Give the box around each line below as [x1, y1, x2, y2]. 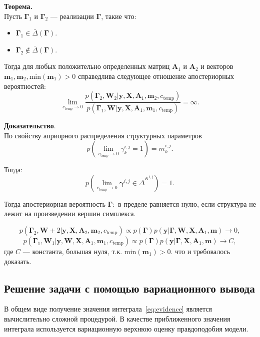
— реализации [50, 10, 94, 21]
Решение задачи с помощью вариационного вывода [4, 280, 255, 296]
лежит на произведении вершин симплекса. [4, 208, 136, 219]
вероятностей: [4, 80, 46, 91]
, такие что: [101, 10, 136, 21]
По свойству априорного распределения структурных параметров [4, 130, 202, 140]
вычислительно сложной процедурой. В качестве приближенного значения [4, 313, 230, 324]
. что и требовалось [170, 246, 230, 256]
